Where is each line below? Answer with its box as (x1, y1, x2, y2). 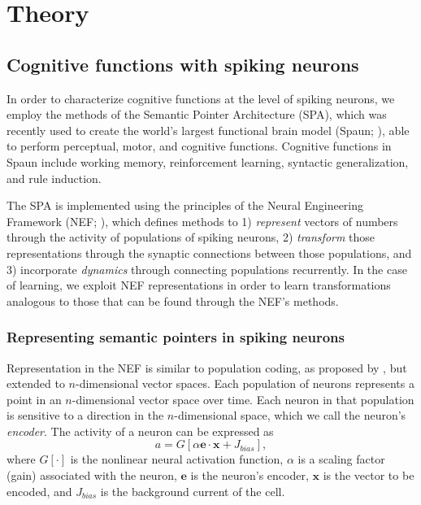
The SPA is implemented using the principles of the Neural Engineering (7, 197, 364, 214)
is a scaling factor (297, 451, 385, 468)
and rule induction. (7, 169, 102, 186)
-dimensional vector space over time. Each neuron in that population (72, 390, 414, 407)
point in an (7, 390, 62, 407)
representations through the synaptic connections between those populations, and (7, 244, 412, 261)
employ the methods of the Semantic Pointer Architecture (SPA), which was (7, 106, 387, 123)
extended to (7, 375, 65, 392)
